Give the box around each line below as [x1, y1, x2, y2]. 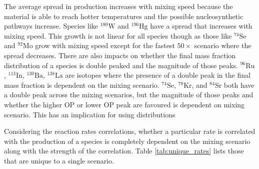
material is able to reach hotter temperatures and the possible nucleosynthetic [4, 11, 243, 21]
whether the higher [4, 99, 62, 109]
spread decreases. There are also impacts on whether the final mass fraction [4, 50, 236, 60]
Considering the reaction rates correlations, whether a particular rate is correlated [4, 126, 255, 136]
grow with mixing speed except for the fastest [35, 40, 175, 51]
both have [223, 79, 254, 90]
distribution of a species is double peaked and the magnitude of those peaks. [4, 60, 238, 70]
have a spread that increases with [150, 21, 252, 31]
